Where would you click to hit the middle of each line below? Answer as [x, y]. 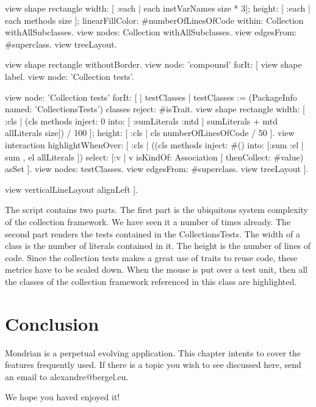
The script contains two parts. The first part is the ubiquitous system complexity [156, 210]
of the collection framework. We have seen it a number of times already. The [148, 221]
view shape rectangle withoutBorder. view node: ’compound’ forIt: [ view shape [153, 64]
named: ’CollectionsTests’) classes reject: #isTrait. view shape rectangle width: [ [155, 109]
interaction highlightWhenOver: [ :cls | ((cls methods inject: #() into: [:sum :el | [154, 144]
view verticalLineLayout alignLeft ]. [72, 189]
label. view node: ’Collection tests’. [70, 76]
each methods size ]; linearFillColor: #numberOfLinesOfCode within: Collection [154, 20]
